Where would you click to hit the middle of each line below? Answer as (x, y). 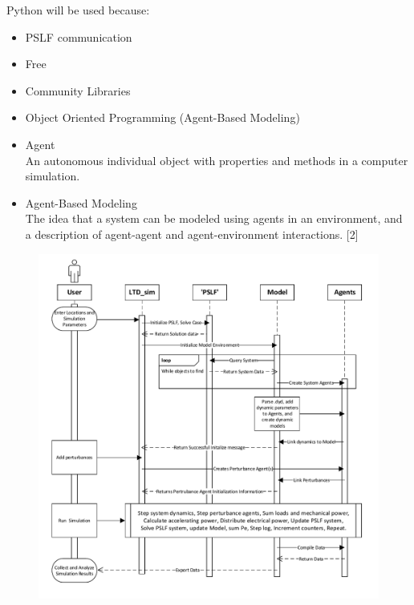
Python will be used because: (78, 10)
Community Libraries (78, 90)
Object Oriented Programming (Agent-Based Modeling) (162, 117)
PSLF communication (79, 36)
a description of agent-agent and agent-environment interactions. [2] (192, 234)
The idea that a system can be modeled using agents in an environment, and (214, 218)
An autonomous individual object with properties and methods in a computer (217, 160)
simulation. (53, 176)
